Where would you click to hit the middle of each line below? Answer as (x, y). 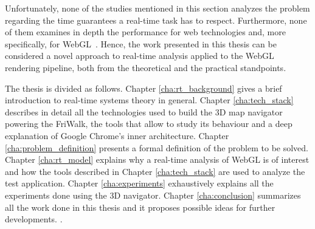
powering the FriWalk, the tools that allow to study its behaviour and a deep (149, 124)
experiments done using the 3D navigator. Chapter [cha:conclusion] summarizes (153, 195)
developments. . (34, 219)
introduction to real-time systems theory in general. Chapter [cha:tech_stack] (149, 100)
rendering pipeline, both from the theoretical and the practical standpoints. (146, 67)
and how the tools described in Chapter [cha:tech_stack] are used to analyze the (155, 171)
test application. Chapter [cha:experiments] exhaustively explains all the (139, 183)
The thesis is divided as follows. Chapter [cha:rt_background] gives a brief (144, 88)
